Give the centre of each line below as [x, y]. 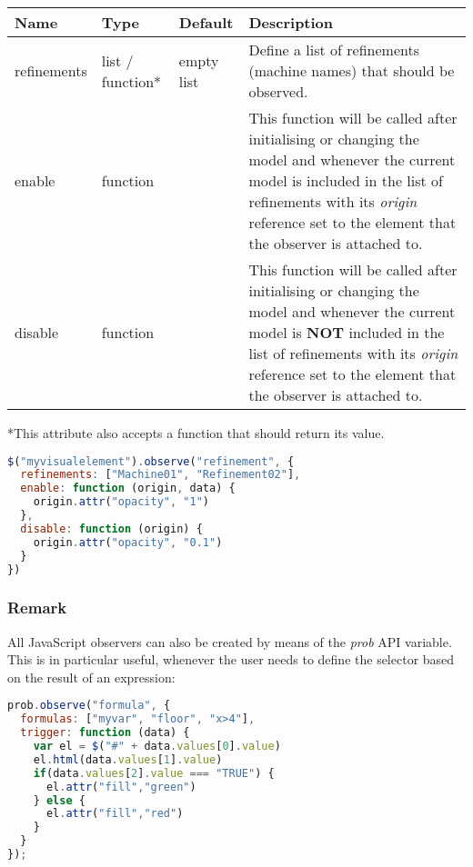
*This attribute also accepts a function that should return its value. [196, 433]
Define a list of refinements [334, 50]
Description [291, 22]
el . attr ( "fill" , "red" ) [115, 814]
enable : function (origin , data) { [128, 488]
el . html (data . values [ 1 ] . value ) [128, 759]
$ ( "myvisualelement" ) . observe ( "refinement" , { [151, 461]
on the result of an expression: [91, 677]
